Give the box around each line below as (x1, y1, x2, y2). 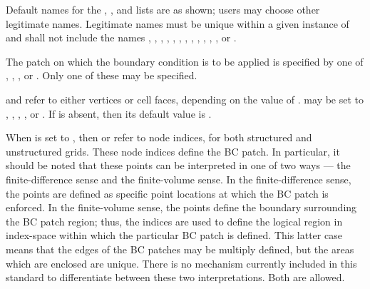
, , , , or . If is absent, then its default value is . (6, 106, 212, 121)
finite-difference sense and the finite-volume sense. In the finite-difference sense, (6, 171, 351, 186)
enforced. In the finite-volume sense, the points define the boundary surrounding (6, 200, 357, 215)
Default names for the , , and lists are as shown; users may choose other (6, 2, 320, 16)
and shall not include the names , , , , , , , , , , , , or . (6, 30, 237, 45)
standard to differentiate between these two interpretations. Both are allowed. (6, 270, 345, 285)
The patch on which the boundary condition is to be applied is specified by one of (6, 54, 364, 69)
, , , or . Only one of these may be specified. (6, 68, 197, 83)
